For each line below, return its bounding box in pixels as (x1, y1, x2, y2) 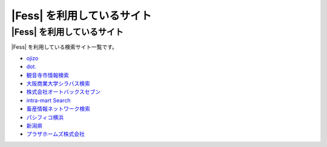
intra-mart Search (26, 96, 71, 104)
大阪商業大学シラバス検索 (26, 80, 90, 87)
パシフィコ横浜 (26, 113, 64, 120)
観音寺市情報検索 (26, 71, 69, 78)
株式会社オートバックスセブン (26, 88, 101, 96)
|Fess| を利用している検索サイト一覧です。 (11, 43, 118, 51)
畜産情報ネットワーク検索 (26, 105, 90, 113)
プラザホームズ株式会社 (26, 130, 85, 138)
